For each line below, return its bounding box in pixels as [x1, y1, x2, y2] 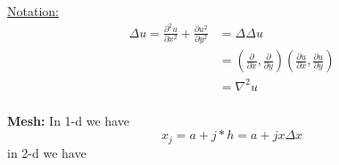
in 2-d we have [7, 143, 87, 161]
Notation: [7, 2, 59, 20]
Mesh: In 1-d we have [7, 111, 129, 129]
